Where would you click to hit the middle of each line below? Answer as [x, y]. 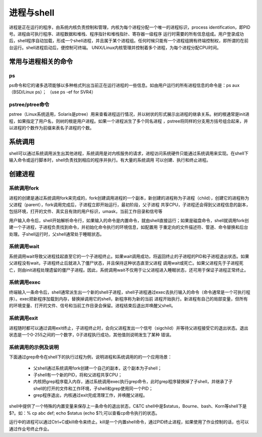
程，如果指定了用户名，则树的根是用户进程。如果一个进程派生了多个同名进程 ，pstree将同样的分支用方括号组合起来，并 [129, 121]
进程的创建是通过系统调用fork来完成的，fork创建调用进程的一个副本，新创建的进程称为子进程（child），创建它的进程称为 [129, 198]
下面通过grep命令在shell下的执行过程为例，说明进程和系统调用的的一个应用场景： [90, 357]
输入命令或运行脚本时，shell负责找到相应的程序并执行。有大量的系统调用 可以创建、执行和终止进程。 [110, 160]
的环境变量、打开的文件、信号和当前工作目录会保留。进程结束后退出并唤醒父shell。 [92, 306]
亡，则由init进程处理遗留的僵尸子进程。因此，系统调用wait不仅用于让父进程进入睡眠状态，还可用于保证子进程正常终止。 [129, 270]
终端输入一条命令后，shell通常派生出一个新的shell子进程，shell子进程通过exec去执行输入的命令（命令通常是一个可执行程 [130, 292]
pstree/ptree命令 [29, 105]
